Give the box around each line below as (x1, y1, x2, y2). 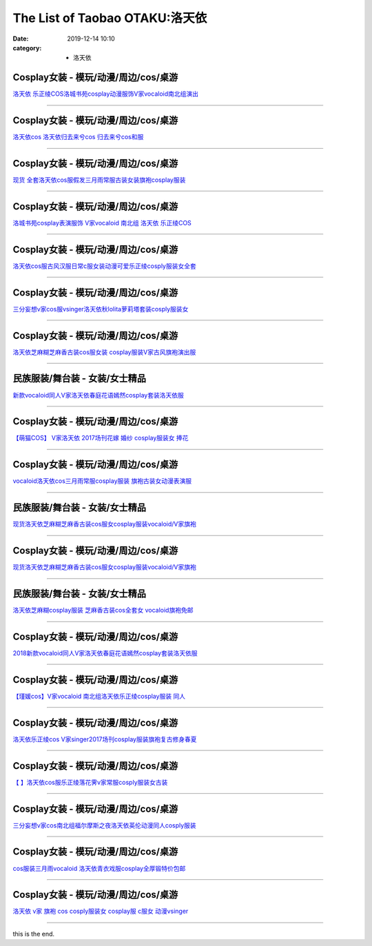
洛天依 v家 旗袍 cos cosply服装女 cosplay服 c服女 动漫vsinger (12, 907, 189, 916)
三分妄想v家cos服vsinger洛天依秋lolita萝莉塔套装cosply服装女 (12, 305, 189, 313)
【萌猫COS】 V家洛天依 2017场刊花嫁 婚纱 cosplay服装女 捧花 (12, 434, 189, 442)
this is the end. (12, 929, 55, 938)
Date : (12, 34, 29, 43)
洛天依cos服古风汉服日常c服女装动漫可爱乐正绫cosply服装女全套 (12, 262, 196, 270)
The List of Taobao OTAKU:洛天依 (12, 10, 207, 25)
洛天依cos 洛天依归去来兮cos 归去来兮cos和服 (12, 133, 144, 141)
